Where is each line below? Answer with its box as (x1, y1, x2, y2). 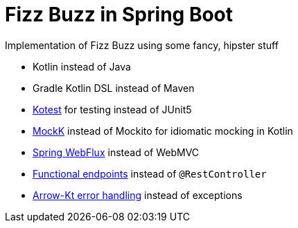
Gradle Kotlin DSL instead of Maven (33, 82, 195, 94)
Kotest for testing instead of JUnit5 (33, 103, 192, 115)
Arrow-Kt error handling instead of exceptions (33, 189, 243, 201)
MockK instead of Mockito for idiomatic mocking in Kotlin (33, 124, 293, 137)
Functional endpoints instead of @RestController (33, 167, 267, 180)
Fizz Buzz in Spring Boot (5, 3, 234, 26)
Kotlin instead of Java (33, 60, 131, 73)
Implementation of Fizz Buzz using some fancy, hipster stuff (5, 39, 279, 51)
